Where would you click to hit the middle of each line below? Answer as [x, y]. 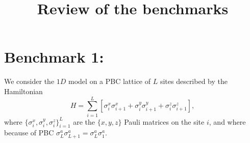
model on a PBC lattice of [110, 81]
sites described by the [194, 81]
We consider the [29, 81]
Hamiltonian [23, 91]
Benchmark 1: [54, 57]
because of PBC [29, 133]
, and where [227, 121]
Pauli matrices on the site [164, 121]
